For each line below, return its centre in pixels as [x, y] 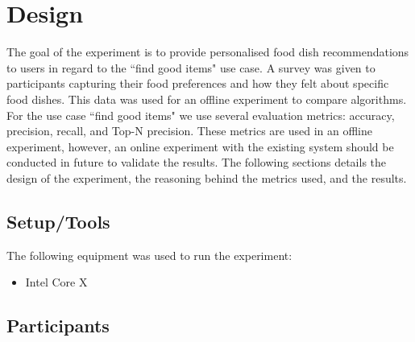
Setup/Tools [58, 221]
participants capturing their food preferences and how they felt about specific [198, 83]
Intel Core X [56, 282]
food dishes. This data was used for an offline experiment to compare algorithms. [207, 99]
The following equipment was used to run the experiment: [149, 255]
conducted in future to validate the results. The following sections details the [197, 162]
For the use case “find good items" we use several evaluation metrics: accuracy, [201, 115]
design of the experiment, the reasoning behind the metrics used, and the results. [207, 177]
